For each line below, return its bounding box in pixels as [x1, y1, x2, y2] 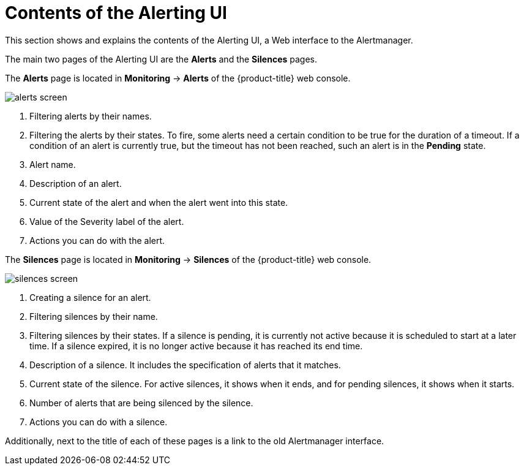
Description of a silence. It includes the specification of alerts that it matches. [29, 359, 341, 370]
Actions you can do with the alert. [29, 235, 165, 246]
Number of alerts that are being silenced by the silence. [29, 397, 253, 408]
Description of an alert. [29, 178, 122, 189]
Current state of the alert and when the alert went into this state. [29, 197, 288, 208]
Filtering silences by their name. [29, 311, 158, 322]
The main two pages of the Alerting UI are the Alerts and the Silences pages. [5, 53, 318, 64]
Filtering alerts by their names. [29, 110, 152, 121]
